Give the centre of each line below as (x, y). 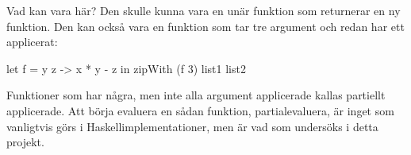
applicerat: (32, 42)
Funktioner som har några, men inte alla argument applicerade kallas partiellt (196, 95)
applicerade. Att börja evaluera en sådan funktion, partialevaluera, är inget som (200, 110)
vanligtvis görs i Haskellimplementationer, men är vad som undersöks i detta (192, 126)
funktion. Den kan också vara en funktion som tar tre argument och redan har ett (205, 26)
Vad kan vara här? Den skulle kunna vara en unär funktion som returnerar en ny (204, 10)
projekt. (25, 142)
